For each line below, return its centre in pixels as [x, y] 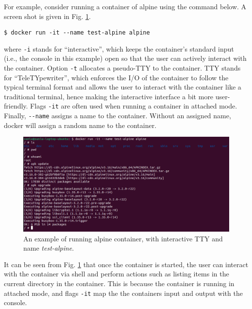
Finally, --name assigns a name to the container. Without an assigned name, [118, 116]
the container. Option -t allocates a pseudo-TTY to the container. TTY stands [122, 68]
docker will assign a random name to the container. [80, 125]
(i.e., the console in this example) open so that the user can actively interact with [125, 58]
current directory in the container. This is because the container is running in [119, 283]
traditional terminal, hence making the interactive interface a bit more [109, 96]
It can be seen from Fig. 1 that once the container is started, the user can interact [126, 264]
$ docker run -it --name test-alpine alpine [77, 33]
